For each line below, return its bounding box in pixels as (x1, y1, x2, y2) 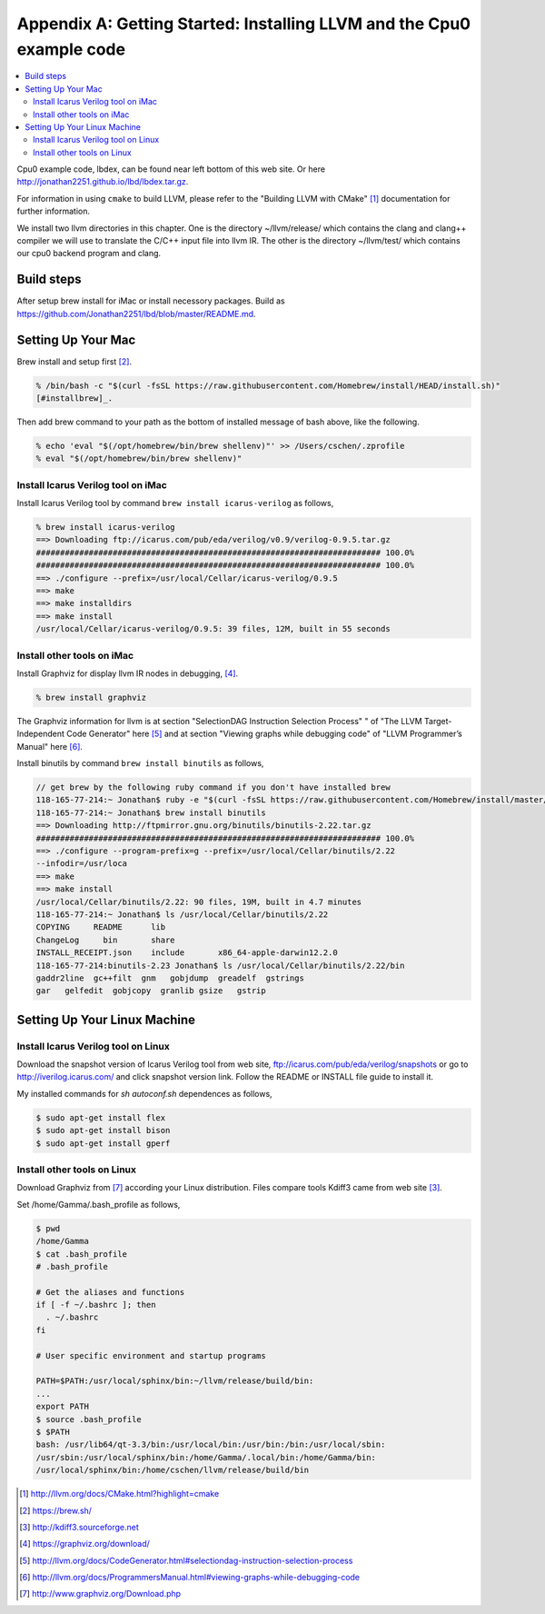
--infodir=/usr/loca (35, 859, 127, 869)
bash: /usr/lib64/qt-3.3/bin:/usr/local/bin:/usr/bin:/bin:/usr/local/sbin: (35, 1440, 386, 1450)
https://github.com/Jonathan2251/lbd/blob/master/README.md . (16, 308, 256, 319)
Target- (423, 715, 452, 726)
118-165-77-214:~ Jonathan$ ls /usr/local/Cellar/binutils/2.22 (35, 909, 329, 920)
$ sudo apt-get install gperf (35, 1138, 171, 1149)
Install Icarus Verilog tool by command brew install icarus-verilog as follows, (16, 498, 334, 509)
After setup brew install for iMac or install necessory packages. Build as (16, 295, 285, 306)
